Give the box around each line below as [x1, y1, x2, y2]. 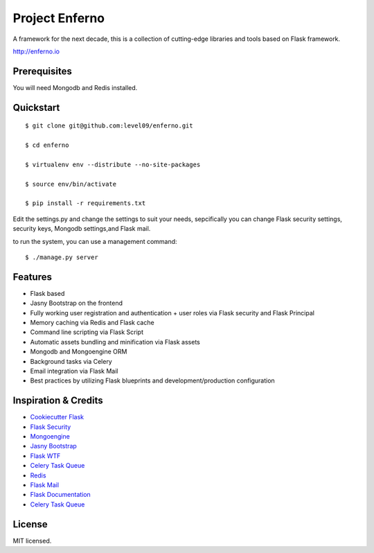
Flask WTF [30, 451, 61, 460]
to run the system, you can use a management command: [12, 237, 177, 245]
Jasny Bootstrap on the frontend [30, 299, 123, 308]
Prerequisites [12, 65, 72, 77]
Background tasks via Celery [30, 357, 112, 365]
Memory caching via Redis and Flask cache [30, 319, 155, 327]
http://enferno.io [12, 47, 60, 55]
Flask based [30, 289, 65, 297]
